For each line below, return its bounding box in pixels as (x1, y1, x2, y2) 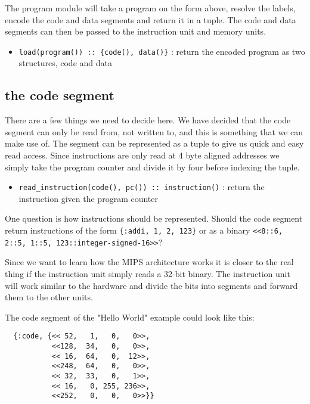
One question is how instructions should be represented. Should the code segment (5, 212, 303, 225)
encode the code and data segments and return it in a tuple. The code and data (5, 13, 296, 26)
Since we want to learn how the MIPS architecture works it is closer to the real (5, 256, 294, 268)
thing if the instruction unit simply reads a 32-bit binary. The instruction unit (5, 267, 290, 279)
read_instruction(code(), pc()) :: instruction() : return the (18, 181, 265, 193)
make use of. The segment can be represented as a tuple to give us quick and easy (5, 137, 304, 150)
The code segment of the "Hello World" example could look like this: (5, 310, 255, 323)
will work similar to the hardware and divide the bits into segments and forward (5, 279, 298, 291)
